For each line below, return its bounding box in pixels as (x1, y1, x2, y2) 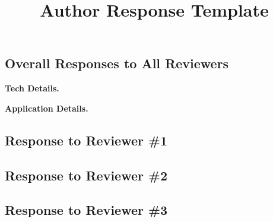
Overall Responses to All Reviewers (5, 54, 229, 72)
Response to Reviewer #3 (5, 201, 168, 219)
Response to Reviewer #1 (5, 131, 168, 149)
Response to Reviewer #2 (5, 166, 168, 184)
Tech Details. (5, 82, 59, 94)
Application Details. (5, 102, 88, 114)
